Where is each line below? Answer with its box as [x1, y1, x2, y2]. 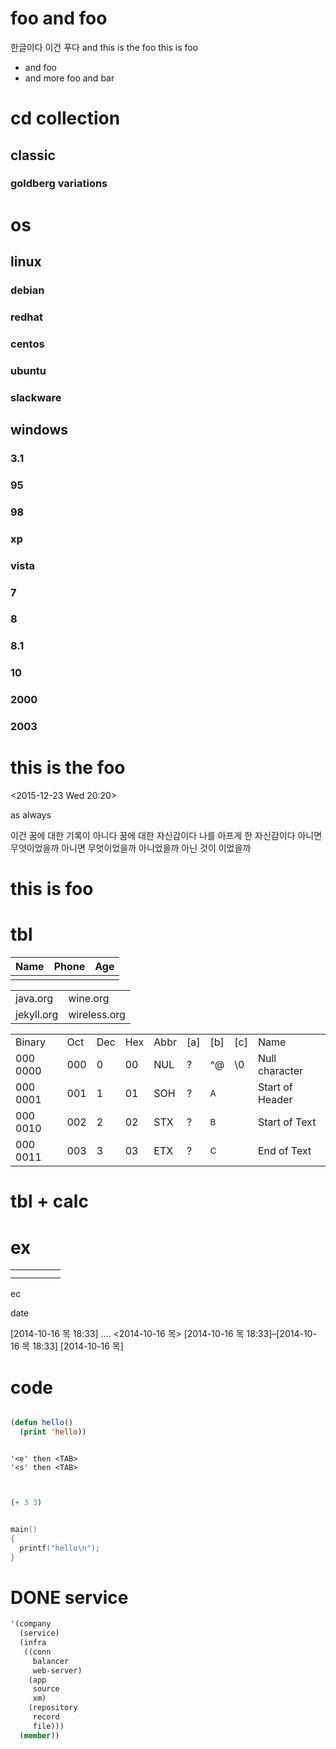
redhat [10, 310, 43, 324]
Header [257, 1093, 293, 1107]
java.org [15, 992, 53, 1006]
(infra [19, 1638, 47, 1648]
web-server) [32, 1665, 83, 1676]
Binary [15, 1035, 47, 1049]
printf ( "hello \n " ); [19, 1543, 101, 1553]
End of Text [257, 1144, 312, 1158]
